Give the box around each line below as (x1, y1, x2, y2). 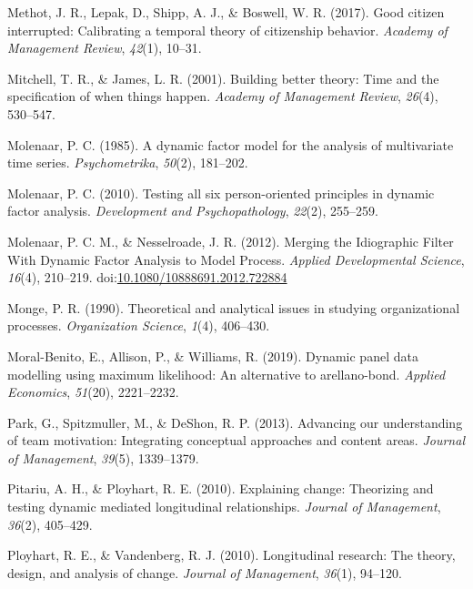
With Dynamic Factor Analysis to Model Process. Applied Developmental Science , (7, 249, 465, 269)
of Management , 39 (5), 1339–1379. (7, 448, 199, 467)
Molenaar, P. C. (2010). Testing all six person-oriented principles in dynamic (7, 183, 435, 202)
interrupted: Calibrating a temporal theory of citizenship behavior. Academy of (7, 20, 448, 39)
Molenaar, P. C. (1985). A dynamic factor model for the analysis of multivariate (7, 135, 454, 154)
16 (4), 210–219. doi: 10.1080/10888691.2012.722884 (7, 268, 287, 287)
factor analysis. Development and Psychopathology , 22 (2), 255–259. (7, 201, 378, 220)
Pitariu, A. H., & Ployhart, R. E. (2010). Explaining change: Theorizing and (7, 479, 434, 498)
